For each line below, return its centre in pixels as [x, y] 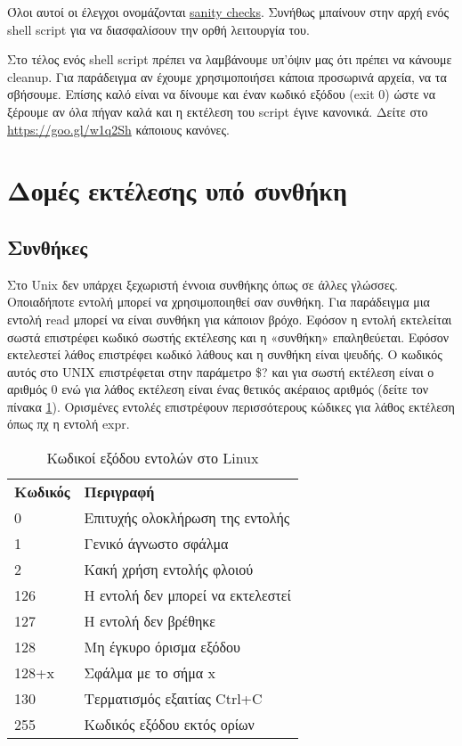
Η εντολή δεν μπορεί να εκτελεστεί [187, 595]
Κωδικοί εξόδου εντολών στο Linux [153, 458]
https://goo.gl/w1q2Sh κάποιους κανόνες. [118, 129]
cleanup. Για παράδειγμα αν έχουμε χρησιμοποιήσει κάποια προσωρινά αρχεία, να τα [227, 76]
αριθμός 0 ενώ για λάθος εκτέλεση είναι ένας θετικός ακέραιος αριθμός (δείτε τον [218, 389]
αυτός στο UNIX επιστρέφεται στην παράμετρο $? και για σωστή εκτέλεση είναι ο [221, 371]
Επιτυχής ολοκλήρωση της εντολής [187, 518]
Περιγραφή [119, 492]
